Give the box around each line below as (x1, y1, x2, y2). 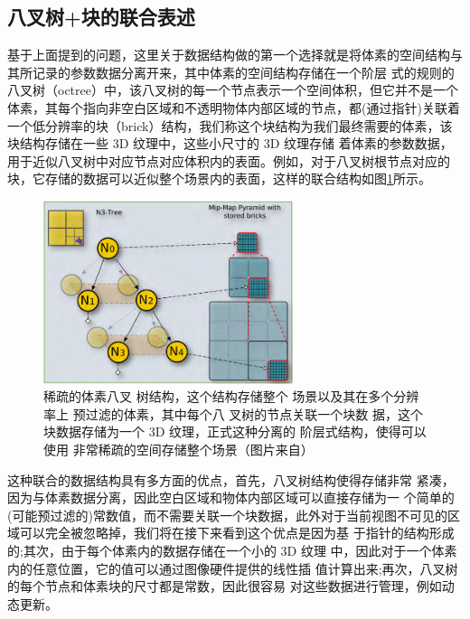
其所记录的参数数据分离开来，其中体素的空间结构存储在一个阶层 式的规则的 (7, 62, 455, 81)
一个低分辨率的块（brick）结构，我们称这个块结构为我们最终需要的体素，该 (7, 116, 453, 135)
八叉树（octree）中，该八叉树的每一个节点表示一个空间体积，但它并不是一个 (7, 80, 458, 99)
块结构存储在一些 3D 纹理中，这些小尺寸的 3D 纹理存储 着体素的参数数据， (7, 134, 453, 153)
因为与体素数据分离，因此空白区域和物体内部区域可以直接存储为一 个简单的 (7, 488, 455, 507)
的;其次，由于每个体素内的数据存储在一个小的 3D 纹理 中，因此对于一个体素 (7, 541, 457, 560)
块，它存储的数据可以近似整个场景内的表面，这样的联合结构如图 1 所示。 (7, 169, 431, 188)
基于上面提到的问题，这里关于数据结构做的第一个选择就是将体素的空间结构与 (7, 45, 463, 64)
